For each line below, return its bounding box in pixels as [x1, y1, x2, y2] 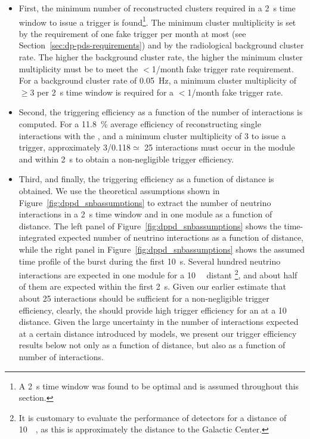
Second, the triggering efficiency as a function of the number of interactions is [18, 106, 303, 118]
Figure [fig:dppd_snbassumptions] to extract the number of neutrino [18, 196, 271, 208]
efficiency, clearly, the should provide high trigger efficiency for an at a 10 [18, 303, 287, 316]
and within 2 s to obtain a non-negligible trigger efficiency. [18, 152, 234, 165]
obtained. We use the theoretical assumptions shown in [18, 184, 220, 197]
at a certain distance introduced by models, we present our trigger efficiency [18, 327, 297, 339]
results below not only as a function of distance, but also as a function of [18, 339, 286, 351]
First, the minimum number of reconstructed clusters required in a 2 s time [18, 2, 296, 14]
